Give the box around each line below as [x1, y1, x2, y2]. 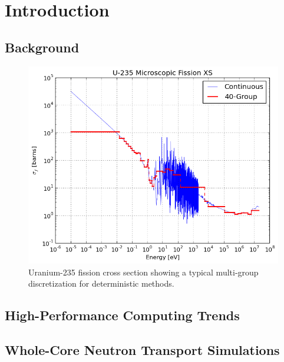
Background [5, 38, 80, 56]
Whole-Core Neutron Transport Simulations [5, 340, 280, 358]
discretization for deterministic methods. [28, 277, 174, 290]
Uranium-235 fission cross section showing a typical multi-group [28, 265, 259, 278]
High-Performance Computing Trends [5, 306, 240, 324]
